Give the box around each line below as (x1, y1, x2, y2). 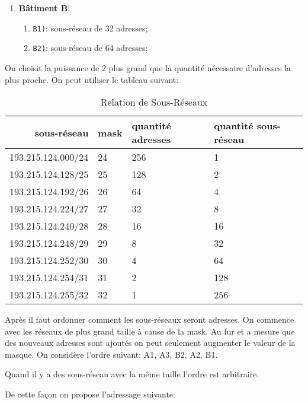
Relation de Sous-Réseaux (100, 95, 208, 109)
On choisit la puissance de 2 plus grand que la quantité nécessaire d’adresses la (5, 61, 291, 74)
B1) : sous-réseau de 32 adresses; (33, 21, 148, 34)
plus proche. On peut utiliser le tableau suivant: (5, 73, 179, 85)
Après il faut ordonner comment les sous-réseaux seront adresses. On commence (5, 313, 294, 326)
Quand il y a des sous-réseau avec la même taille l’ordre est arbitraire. (5, 368, 259, 380)
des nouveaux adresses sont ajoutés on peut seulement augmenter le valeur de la (5, 336, 296, 349)
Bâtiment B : (18, 2, 70, 14)
